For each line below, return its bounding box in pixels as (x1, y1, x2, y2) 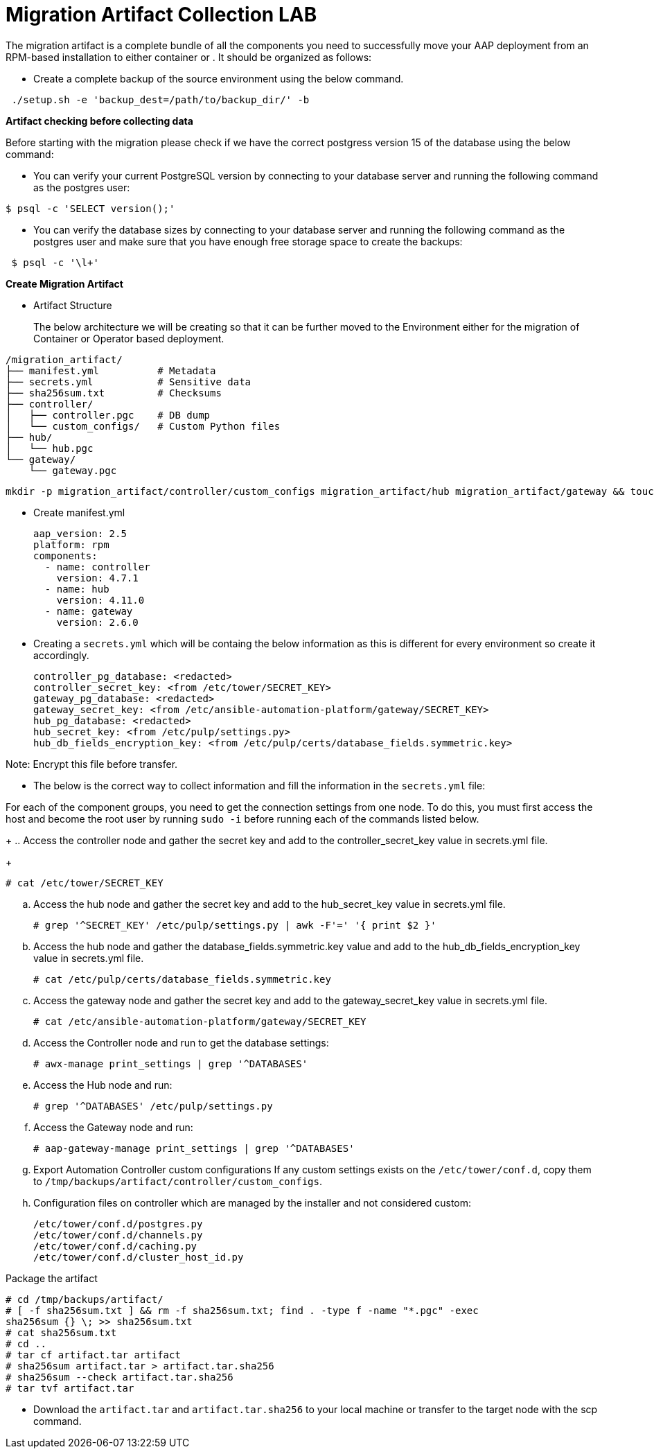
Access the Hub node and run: (33, 1078, 173, 1091)
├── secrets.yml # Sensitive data (6, 376, 251, 387)
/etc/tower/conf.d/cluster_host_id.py (33, 1251, 244, 1263)
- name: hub (44, 583, 109, 595)
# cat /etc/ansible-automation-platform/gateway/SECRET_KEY (33, 1015, 366, 1027)
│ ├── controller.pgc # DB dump (6, 409, 211, 421)
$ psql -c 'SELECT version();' (6, 202, 175, 214)
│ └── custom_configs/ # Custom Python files (6, 420, 281, 432)
